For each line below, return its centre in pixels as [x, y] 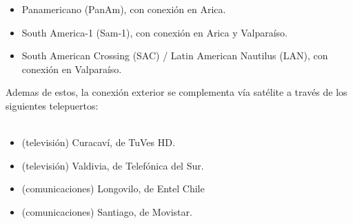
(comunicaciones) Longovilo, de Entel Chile [113, 189]
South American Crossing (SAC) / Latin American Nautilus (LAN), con [175, 55]
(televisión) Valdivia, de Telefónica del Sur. [113, 165]
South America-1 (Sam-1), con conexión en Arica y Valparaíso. [154, 32]
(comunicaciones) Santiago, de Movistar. [107, 211]
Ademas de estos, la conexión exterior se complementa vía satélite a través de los [176, 92]
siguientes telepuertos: [52, 105]
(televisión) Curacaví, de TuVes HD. [98, 142]
